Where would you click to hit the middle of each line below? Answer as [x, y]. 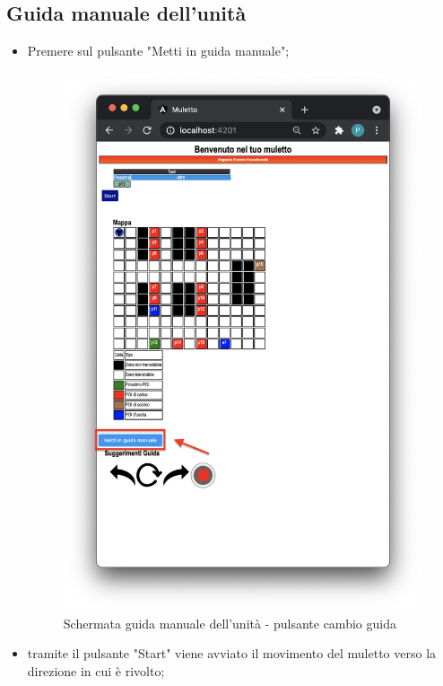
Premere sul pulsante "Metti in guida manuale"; [158, 51]
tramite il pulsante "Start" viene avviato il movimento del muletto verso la [232, 653]
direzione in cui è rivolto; [96, 670]
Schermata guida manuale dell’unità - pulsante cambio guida [230, 623]
